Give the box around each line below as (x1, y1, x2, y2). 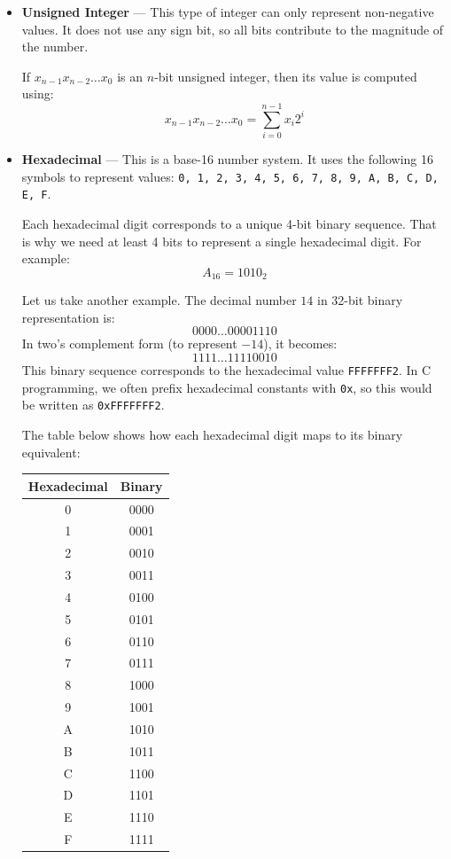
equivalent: (21, 442, 81, 461)
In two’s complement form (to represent (21, 334, 237, 353)
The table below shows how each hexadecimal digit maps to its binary (21, 425, 403, 443)
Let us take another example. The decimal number (21, 291, 297, 309)
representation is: (21, 308, 115, 326)
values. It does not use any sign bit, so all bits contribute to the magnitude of (21, 20, 444, 38)
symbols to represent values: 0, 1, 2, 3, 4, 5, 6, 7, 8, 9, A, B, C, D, (21, 167, 439, 185)
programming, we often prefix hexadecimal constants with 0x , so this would (21, 378, 432, 396)
